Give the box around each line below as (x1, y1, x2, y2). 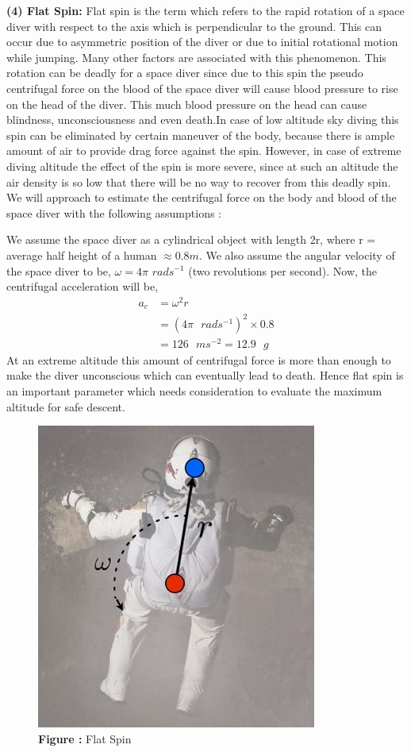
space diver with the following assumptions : (6, 204, 222, 221)
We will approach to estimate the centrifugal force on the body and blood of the (6, 189, 397, 206)
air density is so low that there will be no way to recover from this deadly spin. (6, 173, 391, 190)
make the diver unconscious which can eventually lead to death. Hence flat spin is (6, 367, 404, 384)
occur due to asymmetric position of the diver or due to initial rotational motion (6, 33, 398, 50)
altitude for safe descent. (6, 398, 125, 415)
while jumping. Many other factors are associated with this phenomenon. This (6, 48, 386, 65)
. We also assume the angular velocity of (198, 246, 395, 263)
